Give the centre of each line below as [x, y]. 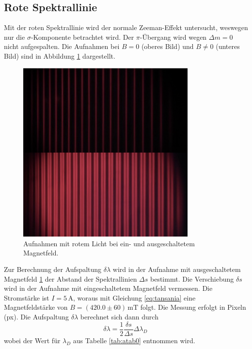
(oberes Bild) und [167, 46]
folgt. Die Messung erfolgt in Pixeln [193, 307]
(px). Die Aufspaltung [37, 317]
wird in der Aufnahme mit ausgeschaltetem [177, 269]
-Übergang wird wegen [173, 37]
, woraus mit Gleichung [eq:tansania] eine [134, 297]
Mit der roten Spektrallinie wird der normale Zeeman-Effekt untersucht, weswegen [126, 27]
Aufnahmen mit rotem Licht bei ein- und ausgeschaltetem [109, 243]
